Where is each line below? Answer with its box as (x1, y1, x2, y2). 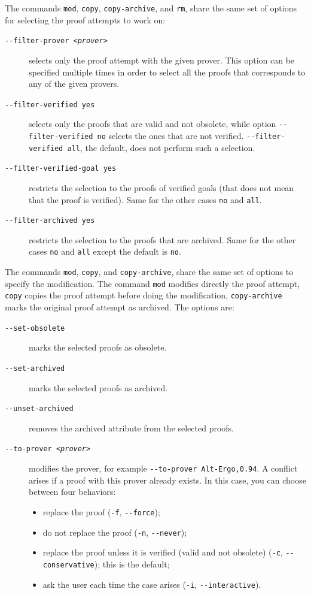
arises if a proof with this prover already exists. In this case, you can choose (29, 473, 306, 486)
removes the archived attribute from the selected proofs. (29, 421, 234, 434)
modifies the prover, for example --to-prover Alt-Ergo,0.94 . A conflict (29, 462, 298, 475)
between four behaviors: (29, 485, 116, 498)
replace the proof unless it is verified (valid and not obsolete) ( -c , (42, 546, 283, 558)
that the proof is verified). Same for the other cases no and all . (29, 193, 262, 206)
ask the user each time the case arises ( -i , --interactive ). (42, 578, 261, 590)
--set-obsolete (5, 324, 65, 333)
